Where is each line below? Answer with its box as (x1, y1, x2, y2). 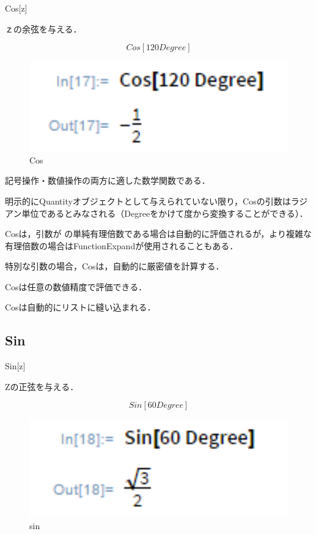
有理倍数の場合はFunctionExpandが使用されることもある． (5, 239, 238, 252)
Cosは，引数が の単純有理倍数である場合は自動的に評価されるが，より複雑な (5, 227, 312, 240)
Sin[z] (5, 359, 26, 372)
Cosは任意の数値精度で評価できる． (5, 280, 147, 293)
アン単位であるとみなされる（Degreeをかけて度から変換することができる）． (5, 206, 308, 219)
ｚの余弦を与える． (5, 22, 82, 35)
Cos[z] (5, 2, 28, 14)
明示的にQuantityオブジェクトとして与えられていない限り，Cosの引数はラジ (5, 194, 308, 207)
